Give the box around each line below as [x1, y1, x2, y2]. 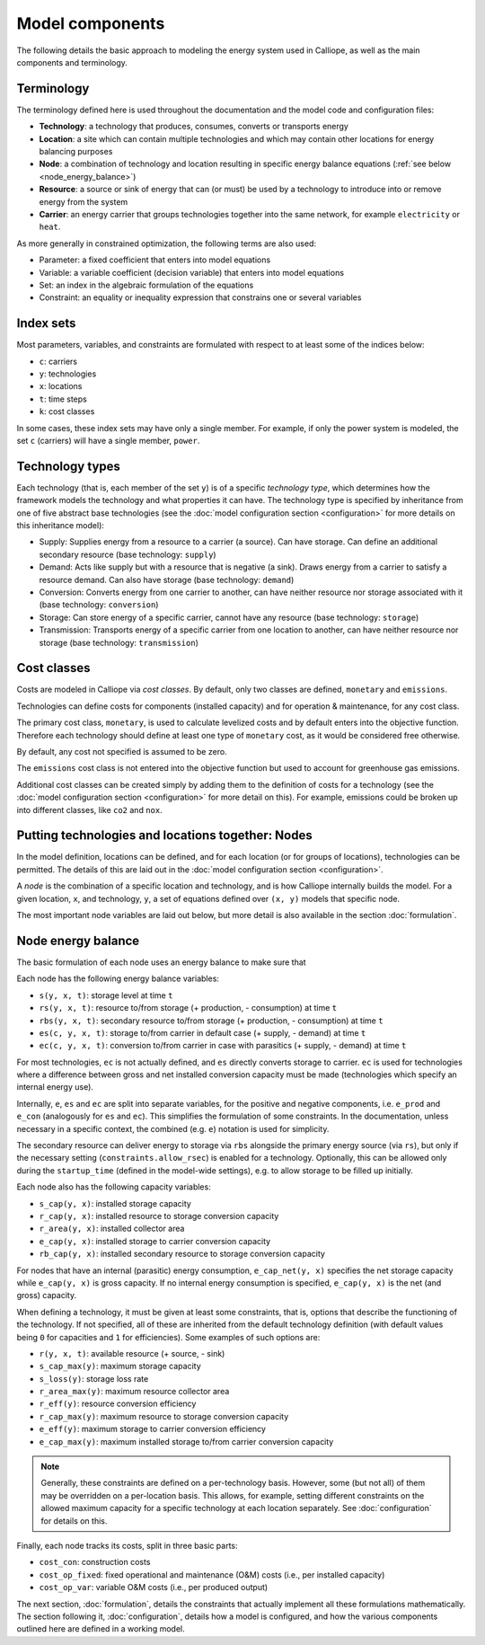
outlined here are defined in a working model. [16, 1623, 185, 1634]
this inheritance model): [16, 520, 105, 531]
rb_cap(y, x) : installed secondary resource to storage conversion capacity [39, 1249, 325, 1260]
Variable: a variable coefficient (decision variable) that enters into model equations [39, 267, 345, 278]
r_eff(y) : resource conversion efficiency [39, 1398, 197, 1410]
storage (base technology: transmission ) [39, 637, 199, 648]
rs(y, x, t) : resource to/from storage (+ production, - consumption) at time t [39, 1003, 337, 1013]
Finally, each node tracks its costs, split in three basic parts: [16, 1540, 238, 1551]
